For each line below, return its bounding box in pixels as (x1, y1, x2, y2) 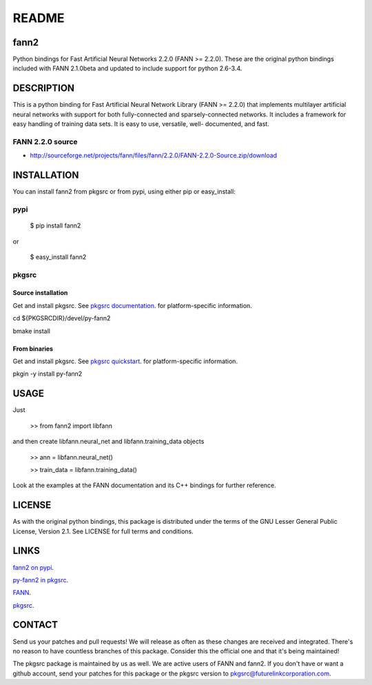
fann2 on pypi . (12, 563, 54, 571)
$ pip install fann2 (30, 221, 81, 230)
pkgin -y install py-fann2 (12, 369, 83, 378)
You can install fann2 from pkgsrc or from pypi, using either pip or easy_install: (12, 187, 236, 196)
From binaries (12, 345, 54, 353)
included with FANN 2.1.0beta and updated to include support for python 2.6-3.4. (12, 64, 242, 72)
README (12, 10, 65, 25)
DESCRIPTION (12, 83, 75, 94)
